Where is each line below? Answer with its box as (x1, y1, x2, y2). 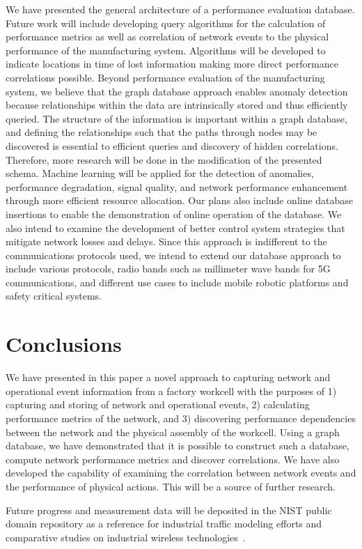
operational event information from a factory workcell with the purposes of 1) (6, 383, 337, 398)
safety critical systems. (6, 288, 102, 303)
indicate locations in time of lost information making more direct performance (6, 56, 338, 71)
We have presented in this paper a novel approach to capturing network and (6, 370, 331, 385)
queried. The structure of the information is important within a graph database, (6, 111, 347, 125)
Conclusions (6, 330, 122, 358)
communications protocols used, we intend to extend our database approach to (6, 247, 341, 262)
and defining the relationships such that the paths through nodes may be (6, 125, 317, 139)
